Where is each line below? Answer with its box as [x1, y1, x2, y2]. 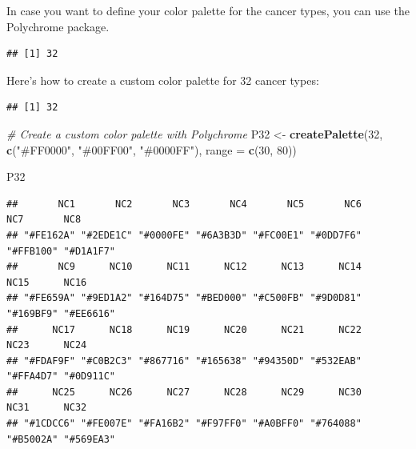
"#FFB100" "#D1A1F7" [6, 245, 116, 257]
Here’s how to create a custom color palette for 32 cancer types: [6, 71, 319, 88]
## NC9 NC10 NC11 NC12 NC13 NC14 [6, 261, 362, 273]
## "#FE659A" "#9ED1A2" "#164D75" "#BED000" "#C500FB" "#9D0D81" [6, 292, 362, 304]
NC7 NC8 [6, 214, 82, 226]
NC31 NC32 [6, 402, 87, 414]
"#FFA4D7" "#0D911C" [6, 371, 116, 383]
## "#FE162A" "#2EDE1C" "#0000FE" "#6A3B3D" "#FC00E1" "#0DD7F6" [6, 229, 362, 241]
